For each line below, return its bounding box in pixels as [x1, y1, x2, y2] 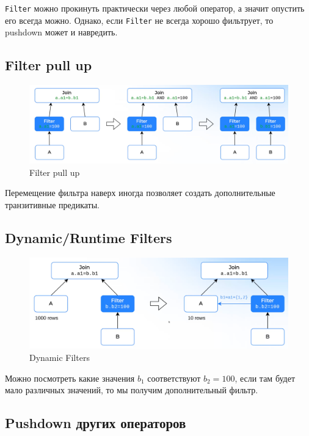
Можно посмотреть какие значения [5, 371, 135, 384]
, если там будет [234, 371, 296, 384]
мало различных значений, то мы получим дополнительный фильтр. [5, 383, 258, 396]
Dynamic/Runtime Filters [5, 228, 172, 247]
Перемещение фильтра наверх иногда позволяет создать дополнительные [5, 186, 275, 199]
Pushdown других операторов [5, 413, 186, 432]
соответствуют [147, 371, 201, 384]
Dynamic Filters [29, 351, 90, 363]
